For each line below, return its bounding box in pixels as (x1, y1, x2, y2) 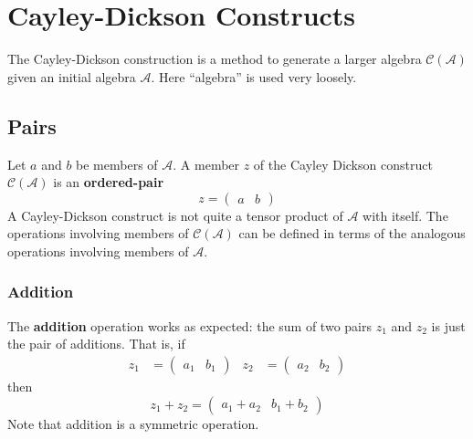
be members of (76, 154, 158, 173)
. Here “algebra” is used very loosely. (151, 67, 357, 86)
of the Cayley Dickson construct (253, 154, 433, 173)
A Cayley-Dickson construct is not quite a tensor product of (7, 205, 343, 225)
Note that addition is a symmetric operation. (7, 413, 259, 433)
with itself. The (363, 205, 448, 225)
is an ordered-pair (53, 172, 164, 192)
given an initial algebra (7, 67, 136, 86)
